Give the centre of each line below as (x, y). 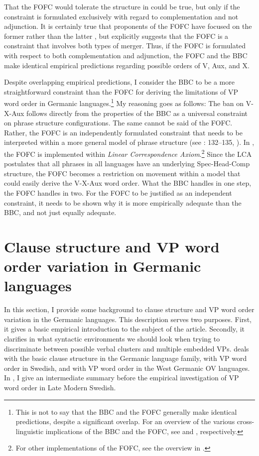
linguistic (30, 431)
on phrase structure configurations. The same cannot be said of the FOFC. (118, 123)
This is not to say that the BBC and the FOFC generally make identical (126, 411)
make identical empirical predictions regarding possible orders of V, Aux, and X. (127, 65)
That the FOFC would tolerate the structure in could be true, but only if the (122, 6)
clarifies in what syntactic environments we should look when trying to (112, 339)
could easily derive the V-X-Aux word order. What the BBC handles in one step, (128, 183)
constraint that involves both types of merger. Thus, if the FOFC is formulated (125, 46)
